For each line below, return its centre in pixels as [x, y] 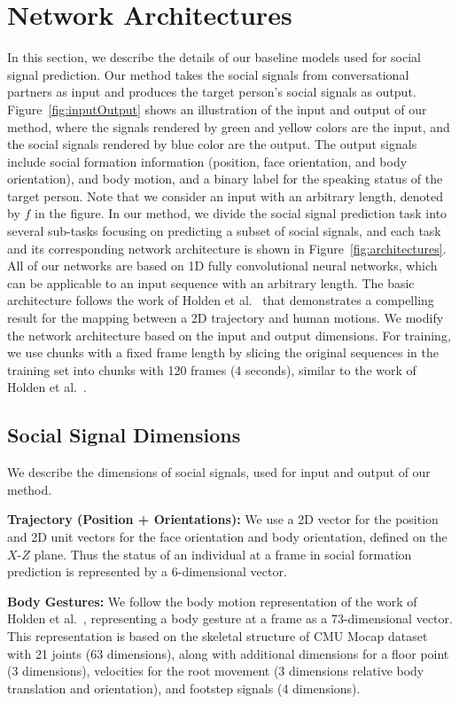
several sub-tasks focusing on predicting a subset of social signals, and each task [224, 231]
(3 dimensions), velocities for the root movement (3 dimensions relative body [216, 671]
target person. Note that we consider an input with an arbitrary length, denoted [225, 196]
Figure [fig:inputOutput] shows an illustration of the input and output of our [217, 109]
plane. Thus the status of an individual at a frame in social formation [223, 554]
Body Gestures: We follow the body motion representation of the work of [212, 601]
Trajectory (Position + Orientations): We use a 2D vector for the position [223, 519]
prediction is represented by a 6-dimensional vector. [147, 571]
